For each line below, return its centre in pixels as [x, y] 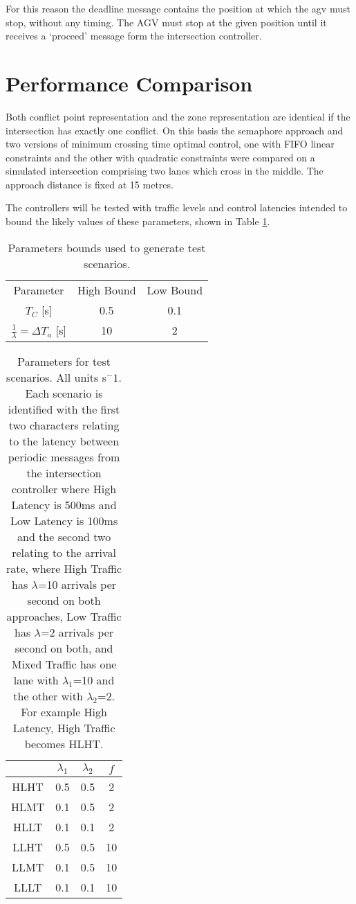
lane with [36, 680]
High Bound [106, 290]
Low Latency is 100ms [64, 521]
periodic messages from [64, 457]
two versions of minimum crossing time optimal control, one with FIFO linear [170, 144]
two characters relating [64, 425]
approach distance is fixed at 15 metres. [90, 184]
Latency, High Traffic [64, 728]
